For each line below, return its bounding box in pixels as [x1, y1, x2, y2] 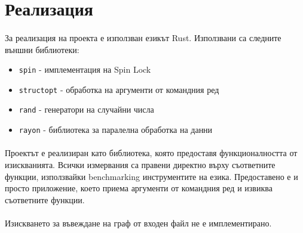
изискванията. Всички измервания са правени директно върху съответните [5, 158, 276, 170]
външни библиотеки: [5, 43, 79, 55]
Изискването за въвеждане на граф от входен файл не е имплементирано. [5, 216, 272, 229]
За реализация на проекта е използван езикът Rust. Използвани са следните [5, 31, 281, 44]
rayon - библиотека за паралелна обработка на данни [19, 123, 213, 136]
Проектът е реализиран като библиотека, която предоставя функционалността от [5, 147, 298, 159]
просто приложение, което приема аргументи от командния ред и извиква [5, 182, 273, 194]
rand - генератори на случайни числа [19, 103, 154, 116]
